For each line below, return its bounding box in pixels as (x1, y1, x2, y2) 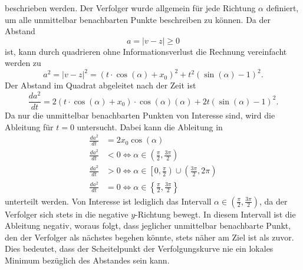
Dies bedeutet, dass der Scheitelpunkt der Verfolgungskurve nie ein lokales (5, 242, 274, 255)
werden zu (5, 57, 41, 69)
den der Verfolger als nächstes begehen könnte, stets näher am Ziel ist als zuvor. (5, 231, 294, 243)
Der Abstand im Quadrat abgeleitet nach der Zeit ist (5, 79, 196, 91)
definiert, (266, 2, 299, 14)
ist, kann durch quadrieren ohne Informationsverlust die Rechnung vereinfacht (5, 45, 287, 57)
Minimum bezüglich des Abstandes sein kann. (5, 253, 170, 266)
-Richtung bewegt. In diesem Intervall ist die (135, 208, 296, 220)
